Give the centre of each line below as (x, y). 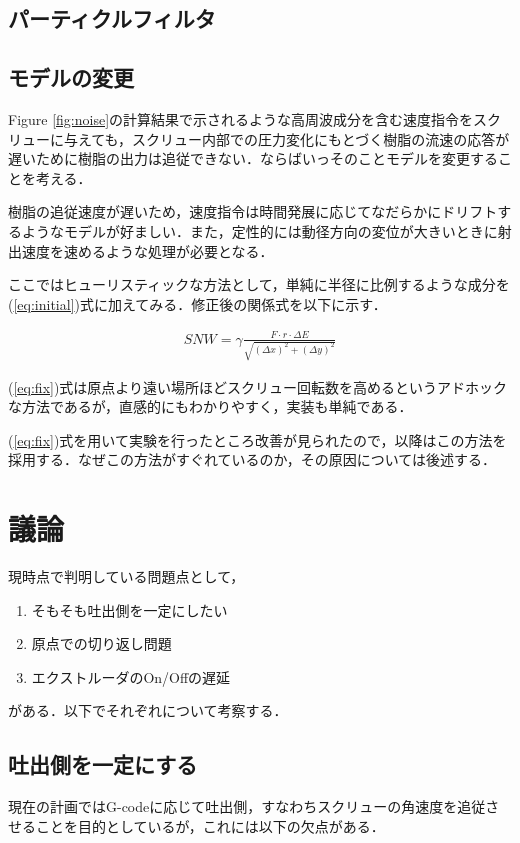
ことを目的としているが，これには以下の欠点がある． (210, 825)
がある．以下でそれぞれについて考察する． (148, 710)
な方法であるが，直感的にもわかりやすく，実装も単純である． (210, 406)
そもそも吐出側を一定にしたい (129, 609)
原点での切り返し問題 (101, 643)
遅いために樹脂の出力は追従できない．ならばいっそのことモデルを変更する (253, 158)
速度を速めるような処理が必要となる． (147, 250)
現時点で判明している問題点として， (126, 576)
